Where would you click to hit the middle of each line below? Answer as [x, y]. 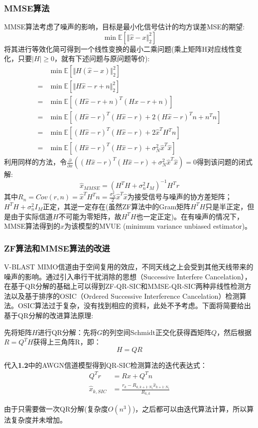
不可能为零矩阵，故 [90, 216]
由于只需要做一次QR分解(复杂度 [56, 409]
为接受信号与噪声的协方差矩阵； [180, 197]
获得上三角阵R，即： [67, 342]
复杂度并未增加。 [39, 420]
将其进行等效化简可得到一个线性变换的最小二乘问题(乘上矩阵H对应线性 [120, 48]
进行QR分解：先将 [67, 332]
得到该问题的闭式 [224, 162]
